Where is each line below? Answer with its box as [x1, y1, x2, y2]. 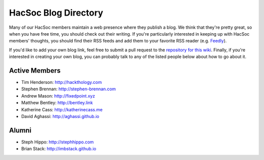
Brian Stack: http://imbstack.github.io [21, 146, 96, 152]
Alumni [9, 126, 32, 134]
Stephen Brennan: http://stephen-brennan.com [21, 86, 116, 92]
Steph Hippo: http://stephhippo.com [21, 139, 94, 145]
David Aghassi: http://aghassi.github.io [21, 113, 100, 119]
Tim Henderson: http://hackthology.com [21, 80, 102, 85]
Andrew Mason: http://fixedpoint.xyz [21, 93, 95, 99]
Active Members [9, 66, 61, 75]
